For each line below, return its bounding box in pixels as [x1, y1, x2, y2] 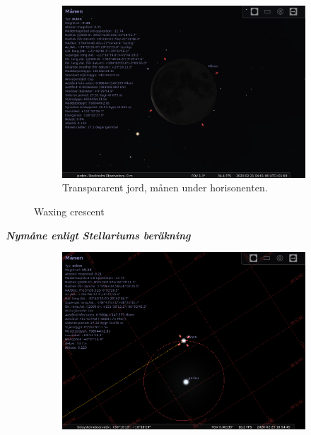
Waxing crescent [34, 204, 105, 219]
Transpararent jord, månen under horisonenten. [62, 180, 268, 195]
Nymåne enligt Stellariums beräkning [6, 227, 191, 242]
